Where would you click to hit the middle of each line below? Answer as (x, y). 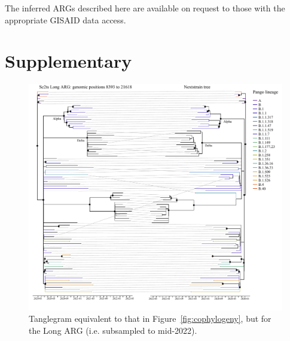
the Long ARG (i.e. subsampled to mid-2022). (113, 330)
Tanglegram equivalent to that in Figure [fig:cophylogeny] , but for (150, 319)
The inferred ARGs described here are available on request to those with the (145, 8)
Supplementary (68, 61)
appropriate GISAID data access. (65, 19)
